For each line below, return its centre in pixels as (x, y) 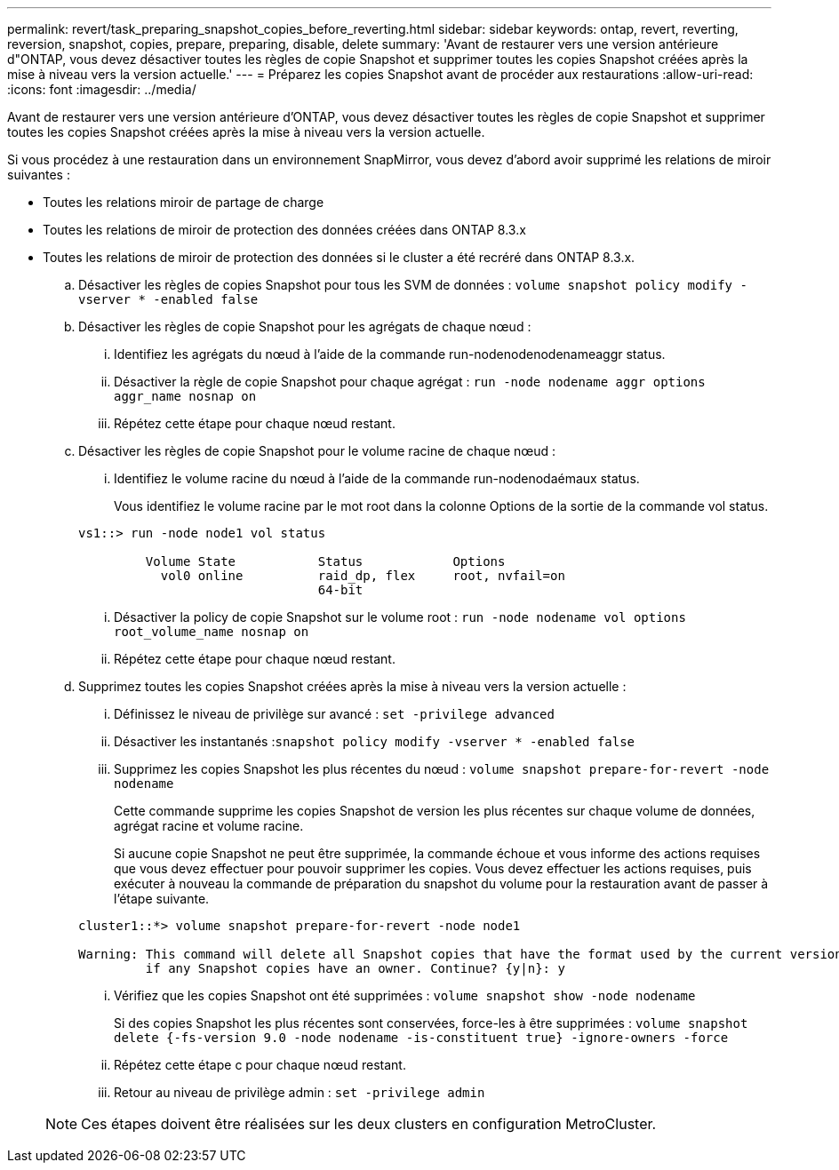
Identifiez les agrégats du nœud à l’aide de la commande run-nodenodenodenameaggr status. (390, 354)
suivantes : (39, 175)
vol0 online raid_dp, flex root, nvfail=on (363, 576)
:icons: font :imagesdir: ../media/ (102, 89)
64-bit (340, 590)
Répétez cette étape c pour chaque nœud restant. (260, 1065)
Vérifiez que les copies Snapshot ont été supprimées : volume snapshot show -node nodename (405, 995)
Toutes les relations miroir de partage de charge (184, 202)
